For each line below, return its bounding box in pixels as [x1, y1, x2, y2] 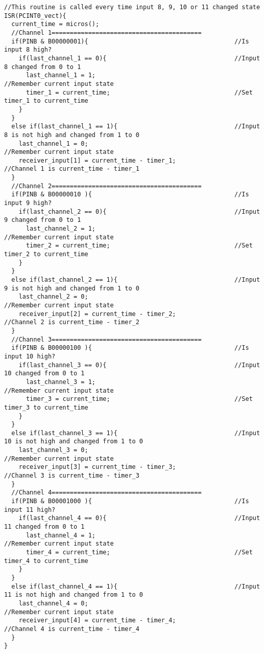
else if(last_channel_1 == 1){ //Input [11, 123, 260, 130]
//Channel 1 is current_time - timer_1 [4, 165, 139, 173]
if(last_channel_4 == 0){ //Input [18, 514, 260, 522]
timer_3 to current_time [4, 403, 88, 411]
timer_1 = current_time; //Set [26, 88, 253, 96]
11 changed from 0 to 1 [4, 523, 85, 531]
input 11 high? [4, 506, 56, 513]
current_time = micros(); [11, 20, 100, 28]
